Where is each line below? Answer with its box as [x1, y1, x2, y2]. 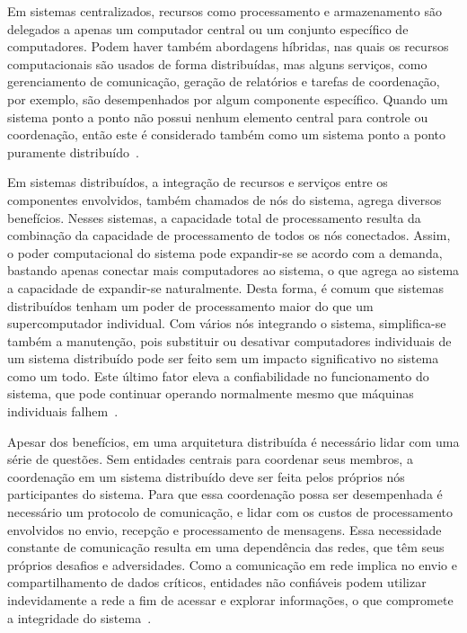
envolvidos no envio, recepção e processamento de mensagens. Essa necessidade [7, 520, 442, 539]
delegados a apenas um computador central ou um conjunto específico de [7, 19, 409, 38]
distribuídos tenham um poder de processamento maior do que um [7, 296, 374, 315]
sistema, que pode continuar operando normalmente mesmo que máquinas [7, 384, 414, 403]
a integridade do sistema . [7, 608, 152, 627]
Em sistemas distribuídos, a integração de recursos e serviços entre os [7, 173, 388, 192]
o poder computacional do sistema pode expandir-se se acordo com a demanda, [7, 243, 443, 262]
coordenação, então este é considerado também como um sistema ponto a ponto [7, 125, 445, 144]
